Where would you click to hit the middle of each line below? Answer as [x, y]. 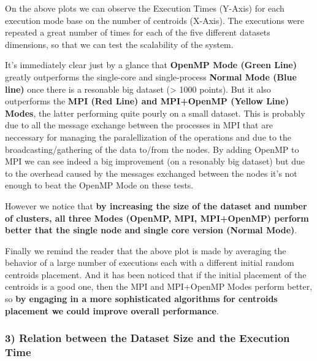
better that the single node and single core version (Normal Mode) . [151, 230]
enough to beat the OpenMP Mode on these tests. [99, 185]
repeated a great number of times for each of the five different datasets [138, 32]
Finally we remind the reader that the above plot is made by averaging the [146, 250]
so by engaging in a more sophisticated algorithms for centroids [141, 299]
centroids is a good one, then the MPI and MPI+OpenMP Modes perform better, [159, 286]
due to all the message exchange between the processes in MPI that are [139, 125]
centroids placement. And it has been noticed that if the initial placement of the [156, 274]
